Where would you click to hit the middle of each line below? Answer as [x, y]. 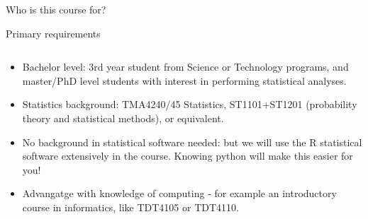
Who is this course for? [56, 9]
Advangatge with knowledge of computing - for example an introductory [179, 193]
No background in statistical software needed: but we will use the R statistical [192, 142]
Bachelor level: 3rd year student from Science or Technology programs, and [185, 67]
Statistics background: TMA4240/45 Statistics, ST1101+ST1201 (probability [190, 104]
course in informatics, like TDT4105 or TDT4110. [130, 207]
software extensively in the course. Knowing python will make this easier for [188, 156]
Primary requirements [53, 33]
